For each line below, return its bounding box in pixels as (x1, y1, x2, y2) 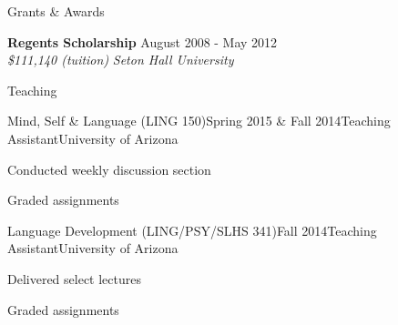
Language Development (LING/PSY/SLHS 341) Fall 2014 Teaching (7, 220, 377, 239)
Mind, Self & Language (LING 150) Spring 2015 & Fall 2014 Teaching (7, 111, 391, 130)
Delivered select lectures (7, 269, 141, 288)
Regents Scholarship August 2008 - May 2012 (7, 32, 278, 51)
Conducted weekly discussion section (7, 159, 211, 178)
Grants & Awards (7, 2, 105, 20)
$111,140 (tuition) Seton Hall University (7, 50, 234, 69)
